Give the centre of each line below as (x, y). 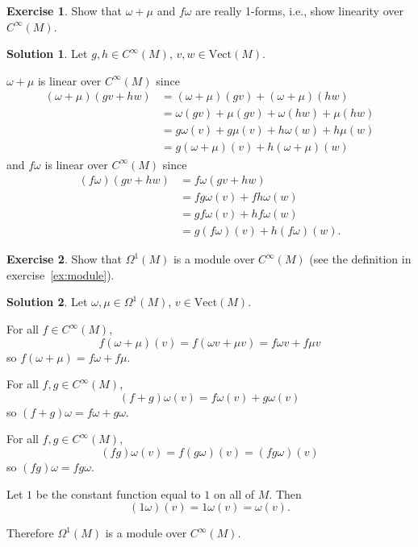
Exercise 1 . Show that (65, 10)
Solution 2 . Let (47, 302)
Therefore (30, 533)
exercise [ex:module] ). (61, 274)
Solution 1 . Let (47, 54)
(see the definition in (360, 259)
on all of (234, 493)
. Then (285, 493)
